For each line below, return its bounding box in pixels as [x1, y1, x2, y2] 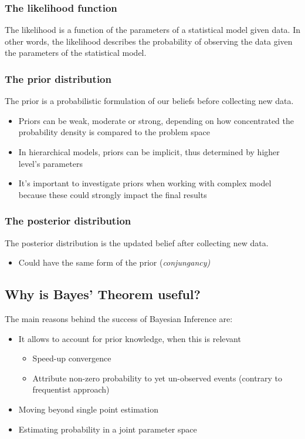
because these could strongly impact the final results [18, 188, 207, 200]
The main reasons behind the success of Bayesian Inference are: [5, 312, 233, 324]
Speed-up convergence [32, 352, 111, 364]
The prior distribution [5, 71, 111, 86]
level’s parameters [18, 157, 83, 169]
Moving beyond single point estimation [18, 403, 158, 415]
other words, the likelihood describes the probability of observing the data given [5, 35, 293, 47]
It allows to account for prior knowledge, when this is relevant [18, 332, 241, 344]
